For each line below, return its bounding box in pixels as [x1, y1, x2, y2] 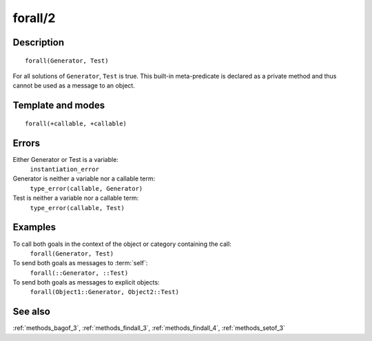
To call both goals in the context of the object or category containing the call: [12, 240, 232, 248]
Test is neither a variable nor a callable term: [12, 194, 139, 203]
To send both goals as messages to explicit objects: [12, 278, 160, 287]
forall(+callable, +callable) [25, 119, 127, 127]
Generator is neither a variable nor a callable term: [12, 174, 155, 183]
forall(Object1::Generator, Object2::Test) [30, 288, 179, 296]
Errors [12, 137, 41, 149]
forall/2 [12, 10, 56, 25]
